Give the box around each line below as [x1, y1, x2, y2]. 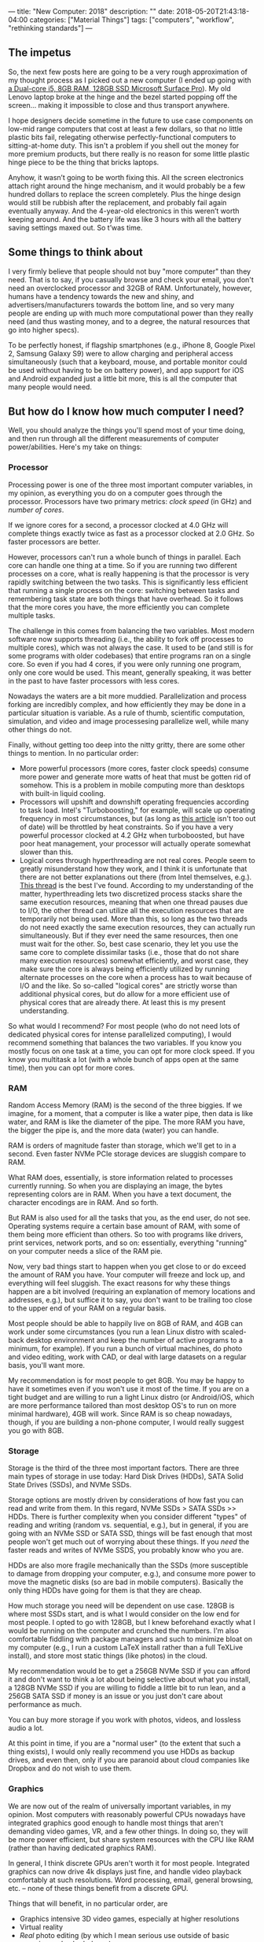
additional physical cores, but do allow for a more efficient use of [19, 989, 230, 998]
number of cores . [8, 505, 64, 514]
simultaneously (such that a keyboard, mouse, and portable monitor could [8, 357, 247, 367]
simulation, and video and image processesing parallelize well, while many [8, 716, 249, 726]
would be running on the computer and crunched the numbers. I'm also [8, 1626, 240, 1635]
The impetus [8, 46, 71, 60]
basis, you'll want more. [8, 1361, 85, 1370]
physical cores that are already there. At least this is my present [19, 997, 226, 1007]
